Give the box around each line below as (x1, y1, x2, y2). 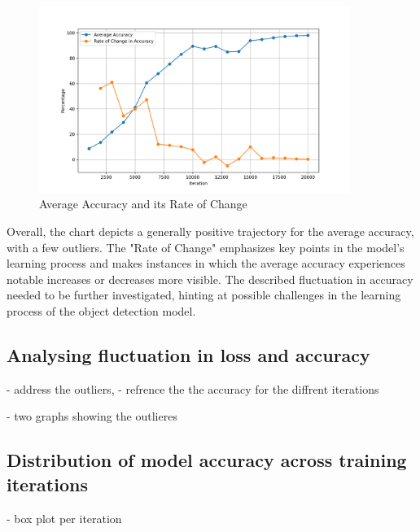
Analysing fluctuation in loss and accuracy (7, 342, 370, 367)
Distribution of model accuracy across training (7, 447, 407, 473)
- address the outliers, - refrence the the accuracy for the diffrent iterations (7, 380, 379, 397)
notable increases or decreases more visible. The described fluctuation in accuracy (7, 270, 413, 287)
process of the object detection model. (7, 302, 196, 319)
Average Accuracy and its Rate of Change (39, 195, 247, 212)
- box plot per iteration (7, 509, 122, 526)
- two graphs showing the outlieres (7, 408, 177, 425)
